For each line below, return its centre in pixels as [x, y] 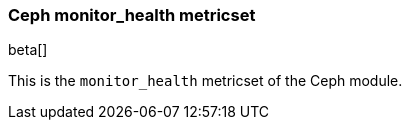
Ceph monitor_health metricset [132, 15]
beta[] [28, 50]
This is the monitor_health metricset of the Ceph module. [205, 81]
